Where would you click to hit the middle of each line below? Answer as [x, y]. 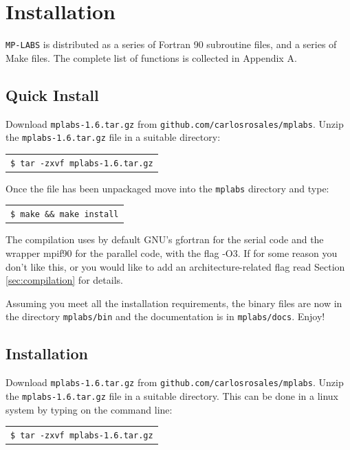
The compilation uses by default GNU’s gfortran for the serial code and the [165, 239]
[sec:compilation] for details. [64, 280]
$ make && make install [65, 215]
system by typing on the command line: [89, 409]
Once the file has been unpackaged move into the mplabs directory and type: [167, 188]
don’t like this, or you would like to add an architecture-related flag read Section [175, 266]
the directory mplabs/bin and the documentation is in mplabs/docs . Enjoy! [165, 316]
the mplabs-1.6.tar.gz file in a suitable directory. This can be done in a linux [172, 395]
